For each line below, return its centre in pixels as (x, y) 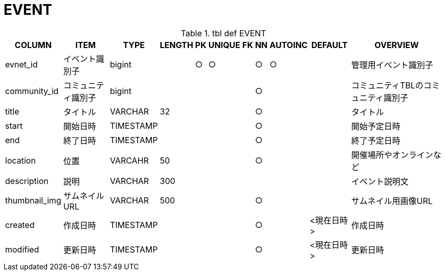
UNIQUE (224, 45)
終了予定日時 (376, 140)
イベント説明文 (380, 181)
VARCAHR (129, 160)
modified (22, 249)
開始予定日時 (376, 126)
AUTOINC (289, 45)
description (27, 181)
